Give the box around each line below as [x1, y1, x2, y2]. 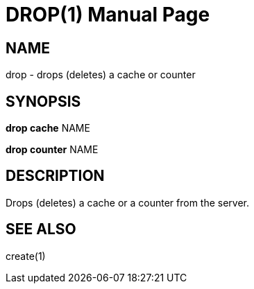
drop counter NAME [6, 143, 99, 156]
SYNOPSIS [6, 92, 81, 110]
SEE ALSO [6, 220, 76, 238]
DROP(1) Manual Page [6, 3, 210, 26]
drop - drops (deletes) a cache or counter [6, 69, 196, 81]
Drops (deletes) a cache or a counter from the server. [6, 196, 250, 209]
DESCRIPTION [6, 167, 105, 185]
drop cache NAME [6, 122, 90, 134]
